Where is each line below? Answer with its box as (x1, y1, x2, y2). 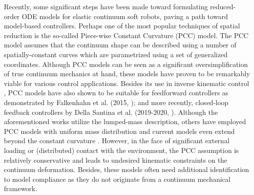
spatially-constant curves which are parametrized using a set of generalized (4, 49, 228, 59)
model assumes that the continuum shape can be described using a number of (4, 40, 236, 50)
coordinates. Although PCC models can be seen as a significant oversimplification (4, 59, 248, 69)
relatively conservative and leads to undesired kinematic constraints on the (4, 154, 228, 165)
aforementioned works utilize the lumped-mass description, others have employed (4, 116, 246, 127)
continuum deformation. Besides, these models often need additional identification (4, 164, 249, 174)
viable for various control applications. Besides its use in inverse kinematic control (4, 78, 249, 88)
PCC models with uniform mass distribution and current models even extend (4, 126, 235, 136)
